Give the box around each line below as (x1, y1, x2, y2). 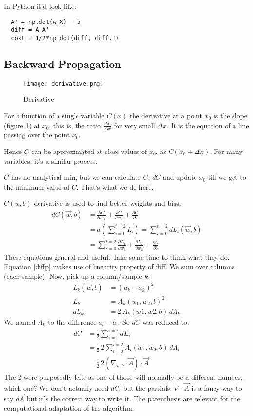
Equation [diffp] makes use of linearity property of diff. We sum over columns (4, 261, 235, 271)
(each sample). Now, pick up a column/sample (4, 271, 142, 281)
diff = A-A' (11, 26, 50, 34)
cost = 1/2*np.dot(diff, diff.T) (11, 34, 119, 42)
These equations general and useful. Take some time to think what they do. (4, 252, 230, 262)
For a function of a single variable (4, 110, 105, 121)
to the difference (48, 316, 97, 327)
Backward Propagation (4, 56, 121, 71)
